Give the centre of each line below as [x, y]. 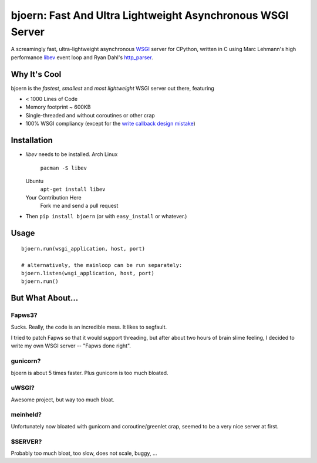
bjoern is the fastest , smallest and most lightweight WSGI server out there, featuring [112, 88]
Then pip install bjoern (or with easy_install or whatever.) [106, 217]
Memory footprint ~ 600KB [58, 107]
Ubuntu [35, 181]
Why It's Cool [36, 74]
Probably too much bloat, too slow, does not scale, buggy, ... [84, 453]
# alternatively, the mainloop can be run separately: [102, 265]
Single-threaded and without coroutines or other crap [90, 115]
